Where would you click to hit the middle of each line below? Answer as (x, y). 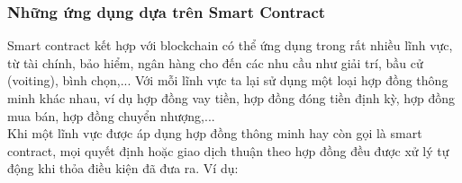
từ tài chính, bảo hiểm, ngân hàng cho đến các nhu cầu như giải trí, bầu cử (215, 62)
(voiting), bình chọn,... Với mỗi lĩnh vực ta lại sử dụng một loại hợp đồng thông (228, 80)
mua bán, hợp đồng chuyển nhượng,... (111, 115)
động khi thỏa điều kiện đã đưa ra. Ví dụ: (123, 168)
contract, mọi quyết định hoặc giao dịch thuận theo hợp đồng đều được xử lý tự (228, 150)
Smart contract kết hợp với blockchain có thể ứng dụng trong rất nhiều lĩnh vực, (230, 45)
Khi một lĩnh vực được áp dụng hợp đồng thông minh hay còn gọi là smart (215, 133)
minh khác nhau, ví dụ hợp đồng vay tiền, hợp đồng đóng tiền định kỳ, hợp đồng (231, 98)
